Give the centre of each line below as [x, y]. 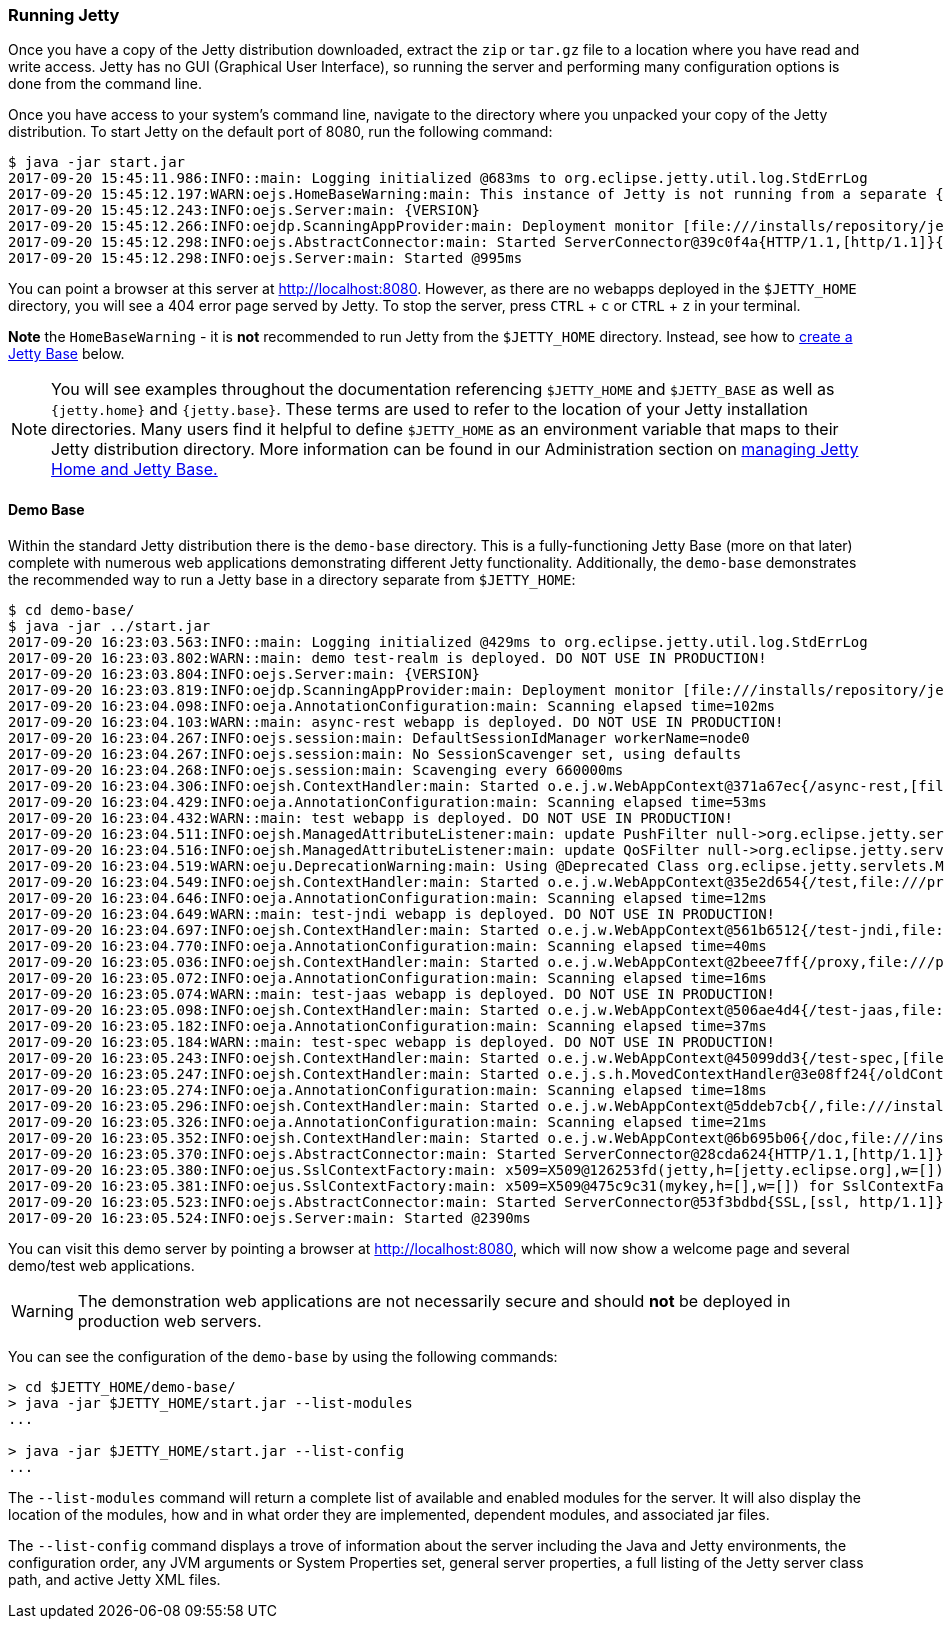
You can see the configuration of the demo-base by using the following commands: [283, 1356]
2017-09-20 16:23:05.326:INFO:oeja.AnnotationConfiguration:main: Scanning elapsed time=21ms [387, 1121]
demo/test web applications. [101, 1265]
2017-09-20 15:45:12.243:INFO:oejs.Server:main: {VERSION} [244, 210]
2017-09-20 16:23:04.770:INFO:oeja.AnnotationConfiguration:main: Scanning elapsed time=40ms [387, 945]
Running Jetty [64, 15]
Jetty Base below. [66, 354]
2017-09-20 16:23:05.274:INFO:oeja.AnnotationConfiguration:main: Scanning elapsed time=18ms [387, 1089]
